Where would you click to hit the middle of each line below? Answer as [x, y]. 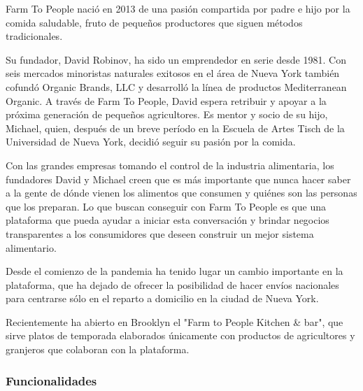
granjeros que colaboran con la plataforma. [98, 349]
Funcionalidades [51, 380]
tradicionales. [34, 36]
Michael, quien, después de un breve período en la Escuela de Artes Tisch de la [175, 128]
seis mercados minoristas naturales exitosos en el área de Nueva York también [173, 73]
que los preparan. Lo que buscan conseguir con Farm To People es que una [166, 206]
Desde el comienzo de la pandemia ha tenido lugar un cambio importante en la [175, 271]
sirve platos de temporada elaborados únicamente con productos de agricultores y [180, 335]
